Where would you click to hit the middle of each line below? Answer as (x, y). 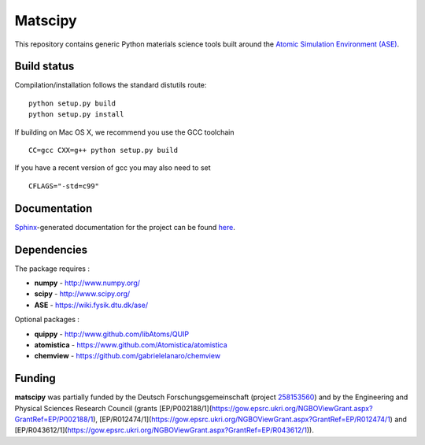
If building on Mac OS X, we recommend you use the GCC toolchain (125, 132)
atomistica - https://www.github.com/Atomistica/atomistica (131, 345)
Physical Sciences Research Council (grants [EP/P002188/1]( (113, 408)
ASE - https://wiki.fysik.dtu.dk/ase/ (91, 305)
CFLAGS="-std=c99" (64, 186)
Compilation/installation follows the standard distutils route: (111, 85)
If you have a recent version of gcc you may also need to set (113, 168)
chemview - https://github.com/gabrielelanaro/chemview (127, 356)
